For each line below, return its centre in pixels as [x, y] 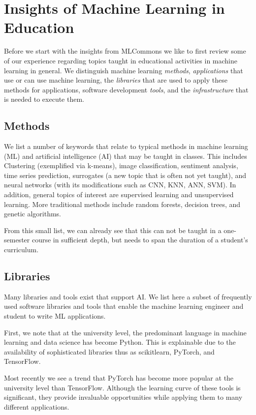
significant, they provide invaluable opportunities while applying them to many [123, 397]
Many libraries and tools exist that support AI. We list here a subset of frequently [128, 296]
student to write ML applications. [55, 316]
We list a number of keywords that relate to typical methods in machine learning [126, 146]
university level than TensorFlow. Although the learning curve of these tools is [122, 387]
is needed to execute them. [44, 99]
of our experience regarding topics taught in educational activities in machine [121, 60]
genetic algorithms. [33, 214]
